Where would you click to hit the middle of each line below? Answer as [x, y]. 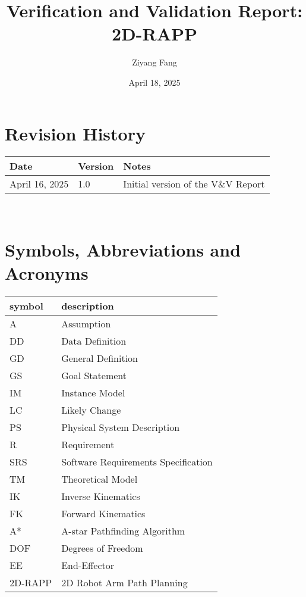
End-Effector [88, 565]
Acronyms [47, 273]
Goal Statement [94, 376]
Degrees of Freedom [102, 548]
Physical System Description [121, 427]
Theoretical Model [100, 479]
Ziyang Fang [154, 62]
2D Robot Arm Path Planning [124, 583]
